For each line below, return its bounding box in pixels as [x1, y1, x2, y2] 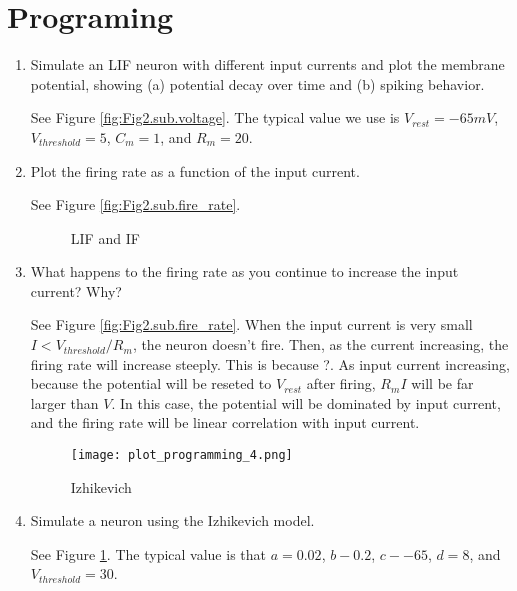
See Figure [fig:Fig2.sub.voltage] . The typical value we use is [30, 107, 400, 128]
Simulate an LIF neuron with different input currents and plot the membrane [30, 54, 505, 75]
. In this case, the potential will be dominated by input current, [111, 392, 501, 413]
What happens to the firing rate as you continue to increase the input [30, 261, 459, 282]
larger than [30, 392, 99, 413]
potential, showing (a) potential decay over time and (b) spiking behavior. [30, 73, 485, 94]
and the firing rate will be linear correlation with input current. [30, 412, 420, 433]
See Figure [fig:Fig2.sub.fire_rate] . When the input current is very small [30, 314, 473, 335]
